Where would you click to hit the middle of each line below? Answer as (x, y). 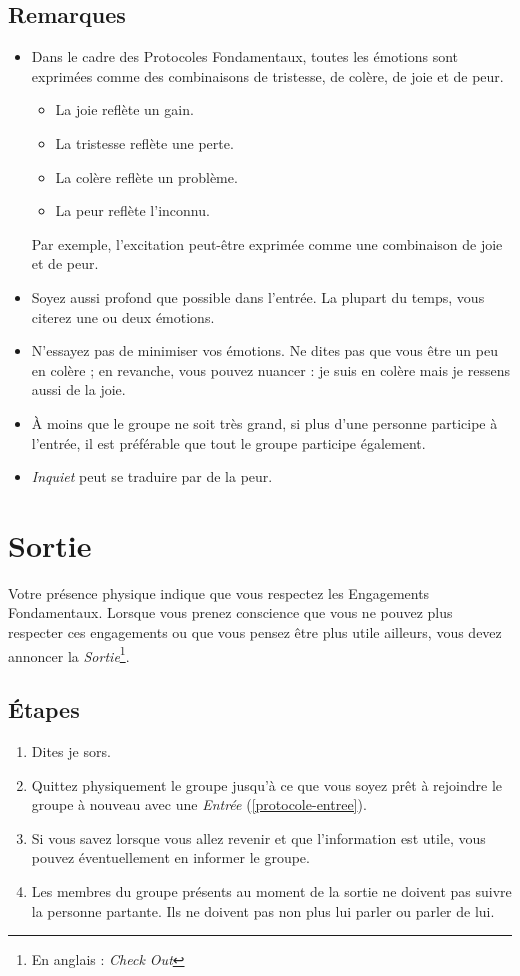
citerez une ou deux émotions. (123, 316)
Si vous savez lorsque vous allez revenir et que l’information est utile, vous (258, 837)
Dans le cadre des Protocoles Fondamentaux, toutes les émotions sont (245, 56)
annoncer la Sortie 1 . (69, 654)
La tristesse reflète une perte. (144, 142)
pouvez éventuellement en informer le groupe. (170, 857)
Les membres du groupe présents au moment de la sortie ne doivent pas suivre (271, 891)
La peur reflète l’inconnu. (132, 210)
